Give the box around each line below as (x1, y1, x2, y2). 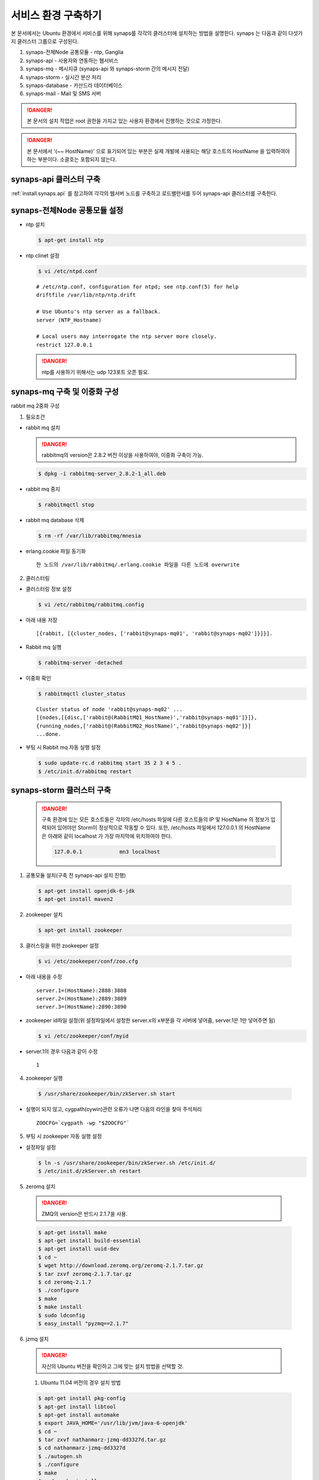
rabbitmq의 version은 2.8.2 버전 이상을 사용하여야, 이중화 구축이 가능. (41, 451, 204, 458)
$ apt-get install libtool (38, 1403, 116, 1410)
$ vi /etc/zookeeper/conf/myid (38, 1032, 129, 1039)
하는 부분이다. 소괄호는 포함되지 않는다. (27, 156, 117, 163)
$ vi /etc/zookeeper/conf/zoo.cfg (38, 958, 138, 965)
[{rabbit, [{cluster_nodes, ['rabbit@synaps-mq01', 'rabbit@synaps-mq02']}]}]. (36, 630, 273, 637)
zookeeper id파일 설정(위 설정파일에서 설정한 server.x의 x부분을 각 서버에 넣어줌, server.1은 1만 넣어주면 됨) (25, 1016, 276, 1024)
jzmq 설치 (25, 1335, 49, 1342)
